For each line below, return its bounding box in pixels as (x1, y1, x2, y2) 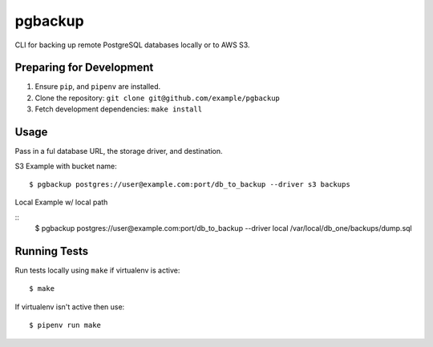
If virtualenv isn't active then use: (14, 301, 125, 312)
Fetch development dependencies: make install (34, 104, 203, 114)
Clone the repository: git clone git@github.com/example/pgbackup (34, 93, 281, 103)
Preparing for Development (14, 61, 154, 75)
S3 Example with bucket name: (14, 161, 117, 171)
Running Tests (14, 244, 88, 258)
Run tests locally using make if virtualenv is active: (14, 265, 180, 275)
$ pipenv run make (29, 321, 102, 330)
